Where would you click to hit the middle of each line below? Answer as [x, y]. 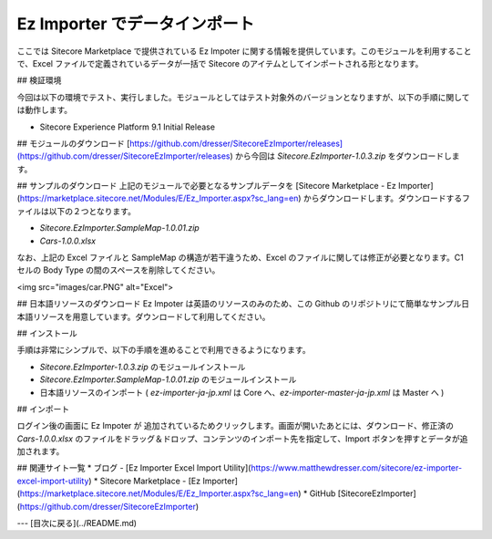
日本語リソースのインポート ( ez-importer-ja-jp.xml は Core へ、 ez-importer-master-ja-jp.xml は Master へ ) [242, 392]
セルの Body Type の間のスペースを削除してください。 [118, 270]
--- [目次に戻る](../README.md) [77, 523]
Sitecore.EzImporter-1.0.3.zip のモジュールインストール [143, 367]
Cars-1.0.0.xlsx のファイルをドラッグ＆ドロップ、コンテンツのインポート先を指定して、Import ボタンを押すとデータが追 [242, 439]
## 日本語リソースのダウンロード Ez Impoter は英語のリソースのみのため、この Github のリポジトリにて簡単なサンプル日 [243, 304]
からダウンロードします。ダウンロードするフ [387, 198]
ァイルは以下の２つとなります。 [77, 211]
